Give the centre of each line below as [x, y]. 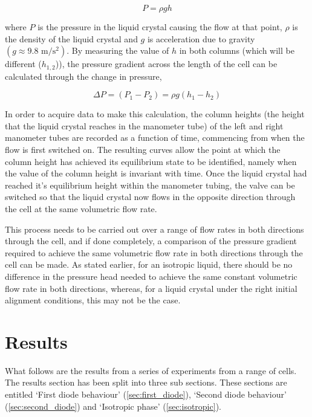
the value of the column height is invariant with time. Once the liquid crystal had [156, 173]
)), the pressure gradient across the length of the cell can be [166, 64]
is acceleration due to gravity [201, 38]
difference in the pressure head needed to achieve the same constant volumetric [151, 276]
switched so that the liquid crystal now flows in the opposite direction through [150, 197]
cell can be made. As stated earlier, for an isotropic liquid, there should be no [149, 264]
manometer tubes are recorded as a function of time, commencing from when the [155, 137]
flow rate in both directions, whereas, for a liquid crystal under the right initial [151, 288]
